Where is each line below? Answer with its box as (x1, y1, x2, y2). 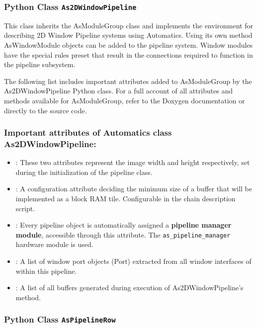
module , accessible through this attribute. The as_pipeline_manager (15, 229, 231, 240)
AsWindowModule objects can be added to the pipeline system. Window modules (4, 39, 253, 50)
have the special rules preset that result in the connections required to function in (4, 49, 253, 60)
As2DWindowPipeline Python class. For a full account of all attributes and (4, 85, 233, 96)
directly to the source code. (4, 105, 87, 115)
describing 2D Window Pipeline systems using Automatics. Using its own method (4, 30, 253, 40)
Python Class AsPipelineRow (4, 313, 116, 326)
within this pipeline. (15, 265, 77, 276)
